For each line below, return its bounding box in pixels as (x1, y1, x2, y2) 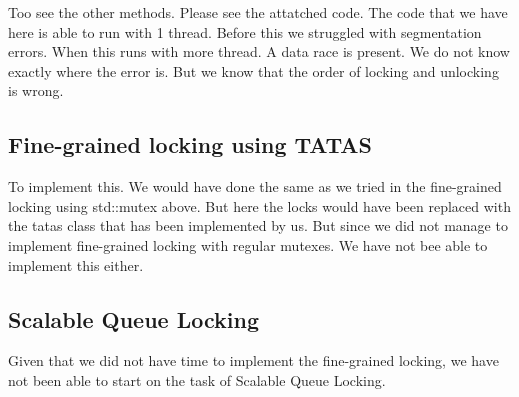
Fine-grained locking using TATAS (8, 129, 372, 160)
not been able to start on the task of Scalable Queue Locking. (8, 369, 386, 390)
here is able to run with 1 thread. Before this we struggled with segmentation (8, 21, 482, 42)
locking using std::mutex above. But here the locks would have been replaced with (8, 195, 511, 216)
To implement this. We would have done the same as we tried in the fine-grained (8, 176, 502, 197)
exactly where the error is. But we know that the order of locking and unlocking (8, 60, 499, 81)
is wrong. (8, 80, 64, 101)
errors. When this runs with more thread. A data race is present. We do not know (8, 41, 510, 62)
